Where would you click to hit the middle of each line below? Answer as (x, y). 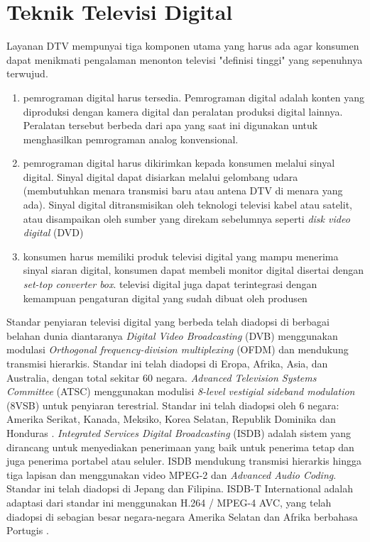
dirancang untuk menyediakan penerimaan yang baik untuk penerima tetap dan (180, 447)
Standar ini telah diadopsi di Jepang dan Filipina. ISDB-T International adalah (180, 488)
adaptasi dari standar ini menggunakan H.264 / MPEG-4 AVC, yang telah (169, 502)
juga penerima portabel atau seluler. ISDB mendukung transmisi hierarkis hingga (184, 461)
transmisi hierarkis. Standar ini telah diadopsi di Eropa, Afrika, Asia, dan (167, 363)
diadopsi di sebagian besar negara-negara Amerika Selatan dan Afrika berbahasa (182, 516)
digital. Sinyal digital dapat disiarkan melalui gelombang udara (160, 176)
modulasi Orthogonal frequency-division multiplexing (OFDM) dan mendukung (178, 349)
